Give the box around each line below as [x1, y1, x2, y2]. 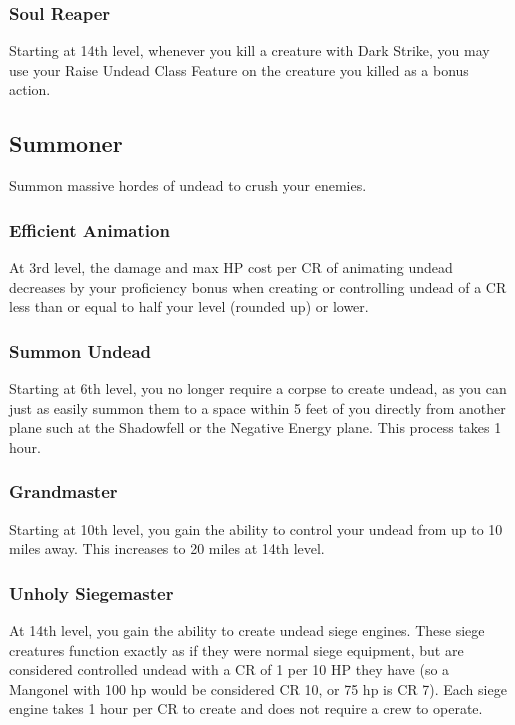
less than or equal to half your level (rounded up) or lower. [9, 296, 369, 317]
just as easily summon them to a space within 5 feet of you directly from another [9, 397, 506, 418]
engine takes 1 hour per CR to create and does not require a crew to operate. [9, 698, 483, 719]
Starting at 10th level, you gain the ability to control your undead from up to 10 [9, 518, 503, 539]
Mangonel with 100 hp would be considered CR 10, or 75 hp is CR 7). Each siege [9, 678, 507, 699]
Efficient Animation [9, 217, 170, 242]
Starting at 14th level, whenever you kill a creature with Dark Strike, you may [9, 40, 490, 61]
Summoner [9, 128, 123, 159]
